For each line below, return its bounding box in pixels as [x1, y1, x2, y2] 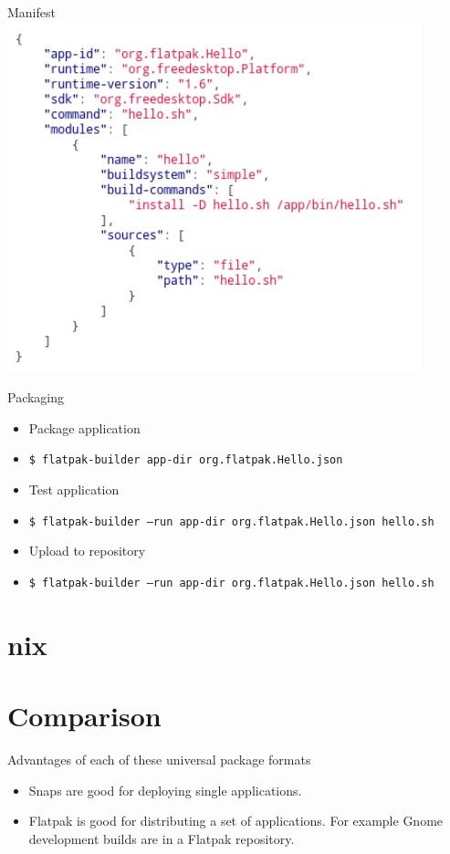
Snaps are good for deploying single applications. [28, 780, 302, 799]
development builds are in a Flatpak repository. [28, 828, 295, 848]
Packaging [7, 388, 65, 407]
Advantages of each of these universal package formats [7, 750, 311, 769]
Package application [28, 418, 141, 437]
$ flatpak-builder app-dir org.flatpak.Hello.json [28, 453, 343, 467]
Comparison [7, 697, 162, 734]
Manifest [7, 3, 56, 21]
